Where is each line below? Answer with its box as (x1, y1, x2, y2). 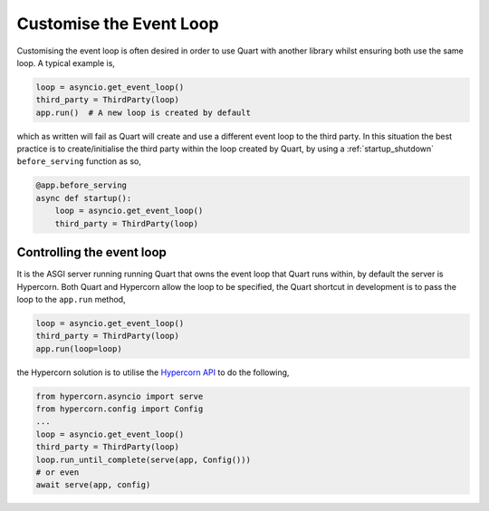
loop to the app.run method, (16, 294, 126, 304)
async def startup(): (35, 193, 132, 203)
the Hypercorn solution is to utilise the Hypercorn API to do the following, (16, 367, 290, 378)
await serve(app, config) (35, 480, 151, 490)
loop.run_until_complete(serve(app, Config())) (35, 454, 251, 465)
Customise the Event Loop (16, 14, 219, 34)
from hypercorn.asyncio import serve (35, 390, 204, 401)
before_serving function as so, (16, 156, 142, 167)
